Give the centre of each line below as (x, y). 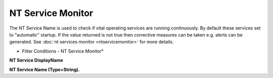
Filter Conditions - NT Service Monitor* (63, 51)
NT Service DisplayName (36, 60)
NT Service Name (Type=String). (45, 69)
